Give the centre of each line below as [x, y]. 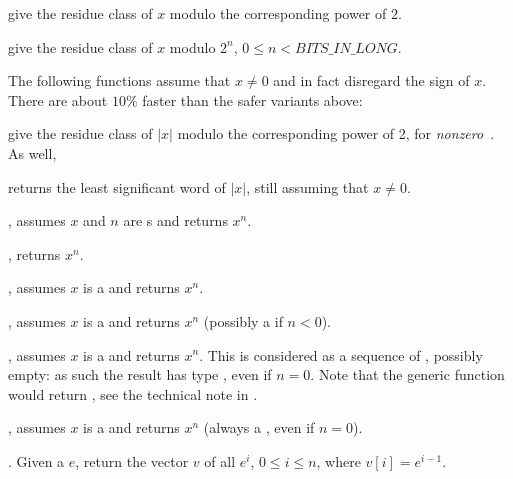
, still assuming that [307, 186]
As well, [32, 152]
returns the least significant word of [117, 186]
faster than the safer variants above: [252, 99]
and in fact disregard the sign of [371, 80]
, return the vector [132, 460]
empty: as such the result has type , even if [140, 374]
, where [338, 460]
